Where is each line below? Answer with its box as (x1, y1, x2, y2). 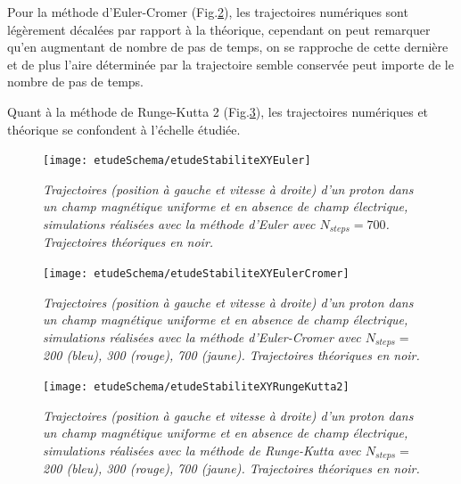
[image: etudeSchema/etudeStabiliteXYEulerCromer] (43, 267, 350, 281)
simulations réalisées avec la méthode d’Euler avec (43, 215, 316, 233)
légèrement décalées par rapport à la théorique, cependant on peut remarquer (7, 20, 431, 38)
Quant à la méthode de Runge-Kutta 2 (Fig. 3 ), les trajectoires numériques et (7, 102, 429, 120)
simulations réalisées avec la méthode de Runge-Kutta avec (43, 440, 361, 459)
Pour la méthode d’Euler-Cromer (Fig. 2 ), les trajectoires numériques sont (7, 3, 408, 21)
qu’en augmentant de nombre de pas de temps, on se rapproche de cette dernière (7, 37, 449, 56)
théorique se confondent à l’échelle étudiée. (7, 119, 241, 138)
